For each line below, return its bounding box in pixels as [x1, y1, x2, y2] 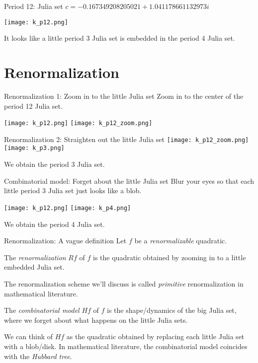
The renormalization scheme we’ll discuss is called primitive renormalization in [4, 278, 244, 289]
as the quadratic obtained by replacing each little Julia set [66, 331, 245, 342]
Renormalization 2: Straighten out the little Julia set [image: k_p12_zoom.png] [4, 134, 249, 144]
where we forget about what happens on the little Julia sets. [4, 314, 188, 325]
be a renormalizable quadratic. [134, 235, 227, 246]
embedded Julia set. [4, 262, 65, 272]
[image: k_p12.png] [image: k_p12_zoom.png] [4, 120, 153, 127]
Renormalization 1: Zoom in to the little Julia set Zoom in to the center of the [4, 90, 244, 101]
